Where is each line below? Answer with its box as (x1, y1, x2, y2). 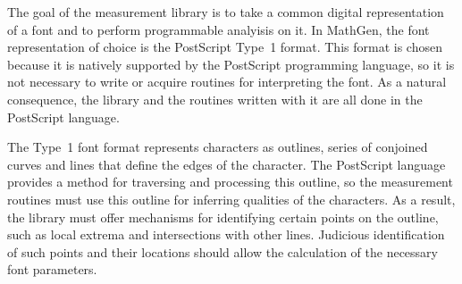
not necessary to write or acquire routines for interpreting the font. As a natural (7, 72, 447, 91)
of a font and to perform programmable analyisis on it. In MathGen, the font (7, 20, 430, 38)
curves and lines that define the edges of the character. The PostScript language (7, 155, 446, 173)
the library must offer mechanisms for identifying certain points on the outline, (7, 207, 439, 226)
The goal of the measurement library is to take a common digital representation (7, 3, 444, 21)
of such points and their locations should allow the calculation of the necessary (7, 242, 438, 261)
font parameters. (7, 260, 97, 279)
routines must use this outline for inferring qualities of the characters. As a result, (7, 189, 456, 208)
